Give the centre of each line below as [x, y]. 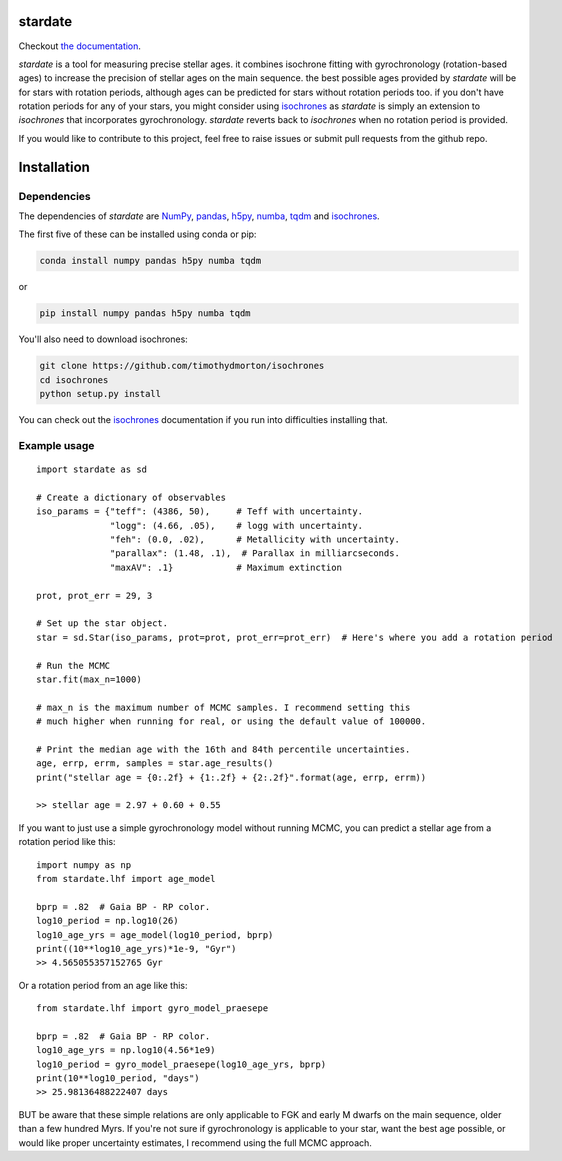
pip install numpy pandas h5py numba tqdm [145, 313]
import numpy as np [84, 864]
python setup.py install [100, 394]
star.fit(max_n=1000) [89, 679]
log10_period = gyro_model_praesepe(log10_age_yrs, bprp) [181, 1064]
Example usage [56, 445]
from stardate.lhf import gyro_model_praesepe [152, 1008]
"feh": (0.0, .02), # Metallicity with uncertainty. [255, 539]
